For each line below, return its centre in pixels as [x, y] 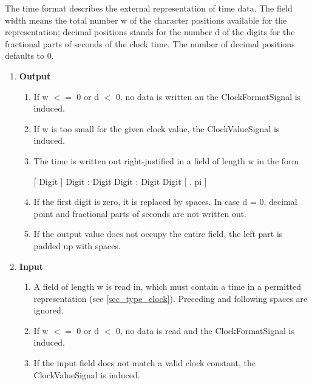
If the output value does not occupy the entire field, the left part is [158, 234]
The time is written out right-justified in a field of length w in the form [166, 160]
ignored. [49, 310]
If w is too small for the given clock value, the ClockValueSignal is [157, 128]
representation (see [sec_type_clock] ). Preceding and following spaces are [171, 298]
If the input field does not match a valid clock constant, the [144, 363]
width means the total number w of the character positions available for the [146, 20]
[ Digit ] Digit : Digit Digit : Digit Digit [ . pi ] [120, 181]
